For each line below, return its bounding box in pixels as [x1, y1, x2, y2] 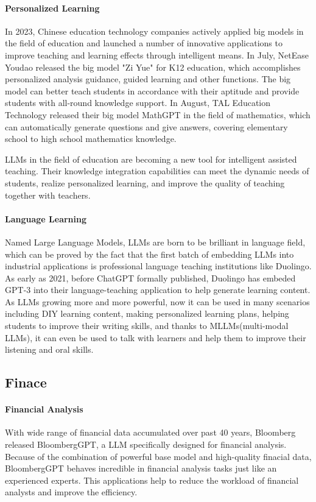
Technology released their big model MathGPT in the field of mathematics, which [5, 108, 311, 121]
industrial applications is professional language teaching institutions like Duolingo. [5, 260, 312, 272]
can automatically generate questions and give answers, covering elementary [5, 120, 288, 133]
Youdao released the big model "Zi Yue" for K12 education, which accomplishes [5, 60, 301, 73]
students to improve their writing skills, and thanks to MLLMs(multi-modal [5, 319, 289, 332]
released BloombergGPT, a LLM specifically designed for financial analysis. [5, 438, 287, 451]
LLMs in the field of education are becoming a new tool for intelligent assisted [5, 152, 297, 165]
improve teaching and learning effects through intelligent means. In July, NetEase [5, 48, 309, 61]
